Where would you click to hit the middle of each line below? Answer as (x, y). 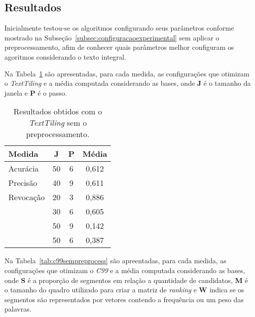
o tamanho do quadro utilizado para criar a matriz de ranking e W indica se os (124, 290)
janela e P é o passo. (36, 92)
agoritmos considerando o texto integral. (65, 56)
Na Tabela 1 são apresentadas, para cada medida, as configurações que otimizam (127, 73)
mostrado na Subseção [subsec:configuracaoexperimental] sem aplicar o (112, 37)
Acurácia (24, 169)
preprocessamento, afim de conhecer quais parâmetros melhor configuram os (119, 47)
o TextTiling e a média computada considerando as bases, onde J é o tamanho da (128, 83)
